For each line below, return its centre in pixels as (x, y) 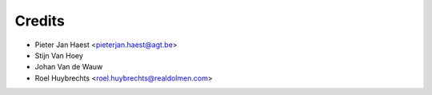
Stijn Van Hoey (59, 55)
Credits (40, 21)
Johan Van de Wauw (69, 67)
